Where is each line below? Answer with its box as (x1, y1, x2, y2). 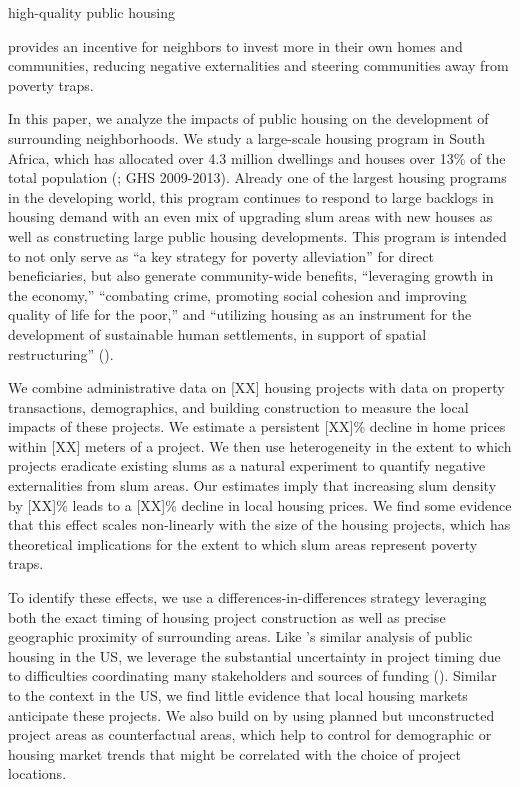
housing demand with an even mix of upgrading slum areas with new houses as (8, 206, 493, 227)
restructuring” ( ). (8, 343, 114, 364)
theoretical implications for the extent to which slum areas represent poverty (8, 533, 478, 554)
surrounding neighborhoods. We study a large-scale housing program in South (8, 127, 486, 148)
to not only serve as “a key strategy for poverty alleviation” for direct (8, 245, 434, 266)
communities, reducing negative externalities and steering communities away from (8, 55, 509, 76)
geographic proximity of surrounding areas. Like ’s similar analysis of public (8, 626, 473, 647)
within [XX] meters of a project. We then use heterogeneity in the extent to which (8, 435, 512, 456)
